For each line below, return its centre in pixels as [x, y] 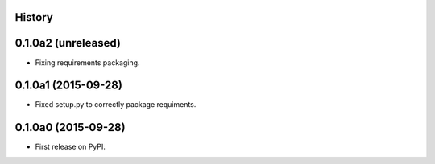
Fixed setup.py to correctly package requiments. [116, 105]
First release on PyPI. [70, 147]
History [34, 17]
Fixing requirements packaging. [87, 62]
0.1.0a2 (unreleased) [68, 43]
